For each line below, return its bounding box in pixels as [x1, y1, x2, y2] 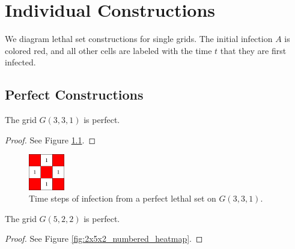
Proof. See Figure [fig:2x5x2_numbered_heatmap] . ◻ [5, 232, 203, 245]
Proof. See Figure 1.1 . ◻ [5, 133, 96, 146]
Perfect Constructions [5, 85, 144, 104]
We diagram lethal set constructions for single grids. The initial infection [5, 32, 273, 45]
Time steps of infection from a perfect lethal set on [29, 192, 216, 205]
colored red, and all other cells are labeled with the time [5, 44, 212, 56]
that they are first [220, 44, 287, 56]
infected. [5, 56, 36, 68]
